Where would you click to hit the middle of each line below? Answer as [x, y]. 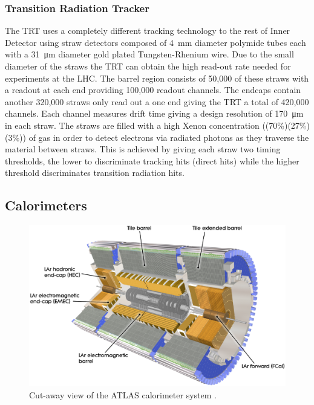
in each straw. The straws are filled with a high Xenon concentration [132, 125]
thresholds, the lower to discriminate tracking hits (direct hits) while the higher [152, 160]
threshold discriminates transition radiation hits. [95, 173]
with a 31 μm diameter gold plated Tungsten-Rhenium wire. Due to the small [149, 54]
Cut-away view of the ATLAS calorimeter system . [123, 394]
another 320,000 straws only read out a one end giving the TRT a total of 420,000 [157, 101]
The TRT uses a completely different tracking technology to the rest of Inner [148, 31]
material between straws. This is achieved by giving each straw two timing [143, 149]
